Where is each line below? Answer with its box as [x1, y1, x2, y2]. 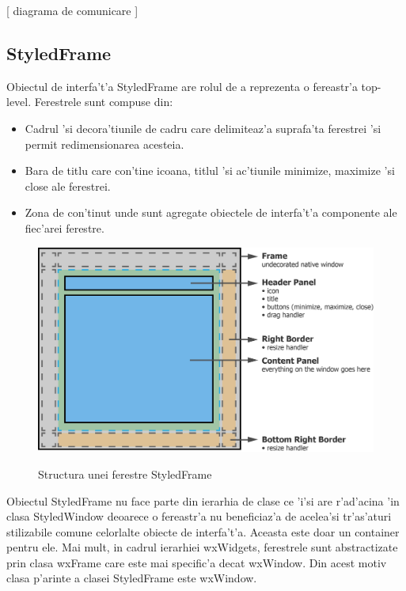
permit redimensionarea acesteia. [25, 135, 184, 152]
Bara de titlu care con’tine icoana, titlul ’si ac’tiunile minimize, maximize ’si [25, 162, 395, 179]
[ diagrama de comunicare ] [6, 2, 138, 18]
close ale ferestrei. [25, 177, 111, 194]
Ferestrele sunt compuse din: [34, 93, 173, 110]
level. [6, 93, 32, 110]
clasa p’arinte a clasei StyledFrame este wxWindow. [6, 570, 257, 586]
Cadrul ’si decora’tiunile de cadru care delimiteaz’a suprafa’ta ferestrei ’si [25, 119, 381, 136]
